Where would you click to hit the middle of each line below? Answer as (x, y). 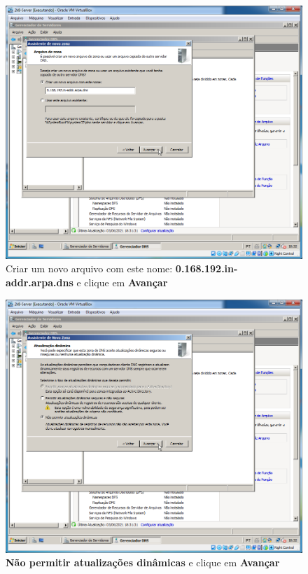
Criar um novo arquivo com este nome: (89, 268)
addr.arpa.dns (40, 282)
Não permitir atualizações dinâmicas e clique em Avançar (143, 562)
